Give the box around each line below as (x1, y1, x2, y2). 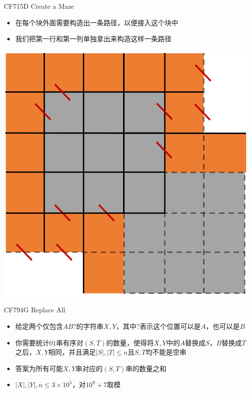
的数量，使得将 (106, 337, 154, 347)
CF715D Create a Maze (4, 1, 74, 11)
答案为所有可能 (15, 363, 63, 373)
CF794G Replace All (4, 305, 65, 315)
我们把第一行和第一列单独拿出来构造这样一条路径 (15, 34, 172, 44)
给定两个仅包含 (15, 321, 63, 331)
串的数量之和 (126, 363, 167, 373)
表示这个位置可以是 (140, 321, 201, 331)
